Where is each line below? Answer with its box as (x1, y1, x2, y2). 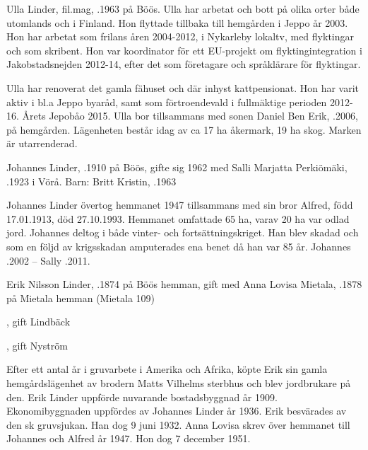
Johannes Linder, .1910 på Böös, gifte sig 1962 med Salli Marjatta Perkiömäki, (6, 159, 348, 174)
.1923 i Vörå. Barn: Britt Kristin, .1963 (6, 173, 177, 188)
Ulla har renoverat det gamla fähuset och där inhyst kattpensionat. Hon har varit (6, 80, 360, 95)
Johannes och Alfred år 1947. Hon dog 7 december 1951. (6, 431, 251, 446)
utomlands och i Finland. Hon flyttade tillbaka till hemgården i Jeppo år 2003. (6, 15, 348, 30)
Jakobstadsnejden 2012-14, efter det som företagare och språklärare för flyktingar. (6, 57, 361, 71)
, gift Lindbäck (6, 314, 71, 329)
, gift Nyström (6, 337, 68, 352)
